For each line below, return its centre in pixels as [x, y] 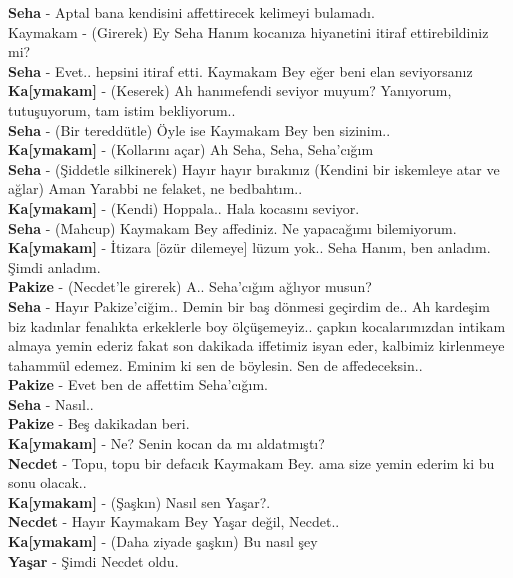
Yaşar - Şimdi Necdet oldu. [93, 560]
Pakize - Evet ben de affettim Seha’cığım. [138, 384]
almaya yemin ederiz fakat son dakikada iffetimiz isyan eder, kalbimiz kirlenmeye [256, 345]
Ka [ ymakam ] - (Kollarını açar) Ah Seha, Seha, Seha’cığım [191, 149]
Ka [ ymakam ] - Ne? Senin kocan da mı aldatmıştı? [166, 443]
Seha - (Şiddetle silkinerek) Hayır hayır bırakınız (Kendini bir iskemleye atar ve [254, 168]
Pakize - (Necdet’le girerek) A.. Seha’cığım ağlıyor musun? [190, 286]
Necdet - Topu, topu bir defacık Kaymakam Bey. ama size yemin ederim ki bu [251, 462]
